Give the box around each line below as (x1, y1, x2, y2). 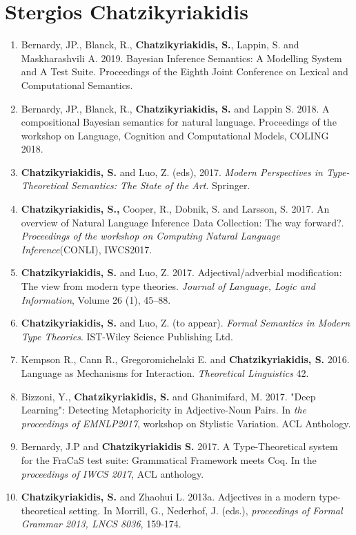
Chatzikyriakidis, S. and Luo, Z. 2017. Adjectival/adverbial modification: (21, 265, 342, 280)
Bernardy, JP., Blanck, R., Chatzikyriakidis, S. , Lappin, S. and (21, 37, 299, 52)
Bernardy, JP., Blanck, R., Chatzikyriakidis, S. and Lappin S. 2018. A (21, 101, 330, 115)
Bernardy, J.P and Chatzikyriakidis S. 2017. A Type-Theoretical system (21, 439, 338, 454)
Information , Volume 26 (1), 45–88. (21, 292, 171, 307)
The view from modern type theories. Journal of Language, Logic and (21, 279, 315, 293)
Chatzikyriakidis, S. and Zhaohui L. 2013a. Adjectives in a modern (21, 489, 316, 504)
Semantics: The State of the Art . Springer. (70, 178, 250, 193)
